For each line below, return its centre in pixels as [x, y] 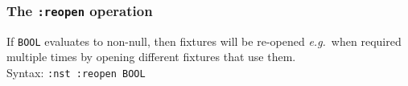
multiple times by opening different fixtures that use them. [151, 57]
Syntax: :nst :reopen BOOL [76, 73]
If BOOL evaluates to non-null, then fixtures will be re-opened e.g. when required [204, 41]
